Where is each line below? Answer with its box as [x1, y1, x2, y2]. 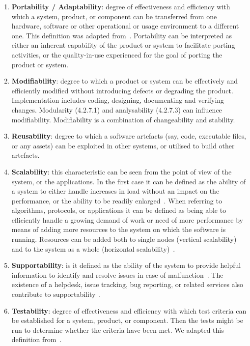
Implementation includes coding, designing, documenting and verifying [11, 95, 224, 105]
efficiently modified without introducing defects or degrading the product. [11, 85, 233, 95]
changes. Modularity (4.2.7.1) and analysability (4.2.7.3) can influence [11, 104, 222, 115]
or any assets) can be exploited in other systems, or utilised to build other [11, 140, 235, 150]
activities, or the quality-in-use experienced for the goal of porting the [11, 49, 222, 59]
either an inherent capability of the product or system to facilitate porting [11, 40, 235, 50]
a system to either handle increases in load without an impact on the [11, 186, 220, 196]
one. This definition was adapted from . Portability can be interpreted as [11, 30, 232, 40]
